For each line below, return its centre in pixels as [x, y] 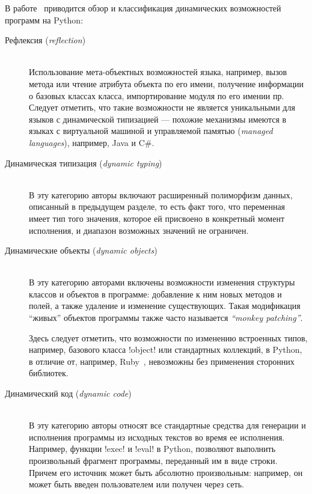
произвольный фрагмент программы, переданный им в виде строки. [153, 460]
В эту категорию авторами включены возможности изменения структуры [162, 282]
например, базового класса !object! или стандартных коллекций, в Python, [166, 349]
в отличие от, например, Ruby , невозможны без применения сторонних [162, 361]
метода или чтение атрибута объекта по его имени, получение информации [167, 83]
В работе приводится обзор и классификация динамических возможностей [143, 8]
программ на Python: [44, 20]
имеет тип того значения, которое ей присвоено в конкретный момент [157, 218]
